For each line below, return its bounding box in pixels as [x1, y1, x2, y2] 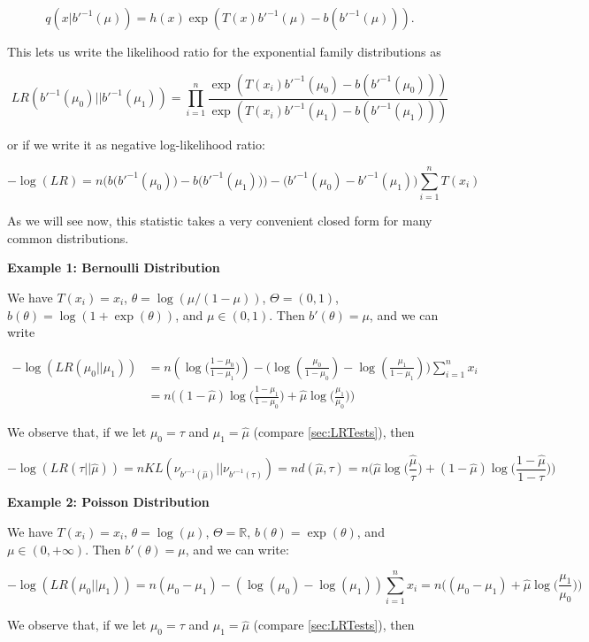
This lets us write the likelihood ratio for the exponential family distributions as [7, 42, 441, 60]
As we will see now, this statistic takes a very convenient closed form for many [7, 211, 432, 230]
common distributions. [7, 228, 129, 247]
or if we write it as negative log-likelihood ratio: [7, 135, 265, 154]
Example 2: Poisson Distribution [7, 493, 210, 511]
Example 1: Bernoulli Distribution [7, 258, 220, 277]
